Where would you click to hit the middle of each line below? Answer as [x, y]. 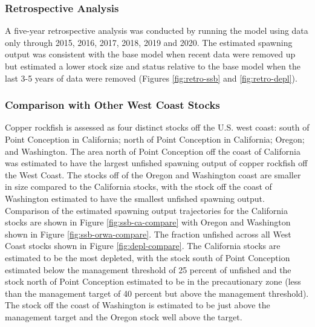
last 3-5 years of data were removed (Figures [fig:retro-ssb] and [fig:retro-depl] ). [151, 78]
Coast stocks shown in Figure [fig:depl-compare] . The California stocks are [143, 246]
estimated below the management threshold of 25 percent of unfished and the [148, 269]
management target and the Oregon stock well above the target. [124, 316]
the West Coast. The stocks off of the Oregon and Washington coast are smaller [153, 174]
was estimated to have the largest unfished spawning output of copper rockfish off [156, 163]
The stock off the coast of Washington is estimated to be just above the [138, 305]
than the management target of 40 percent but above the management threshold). [157, 293]
